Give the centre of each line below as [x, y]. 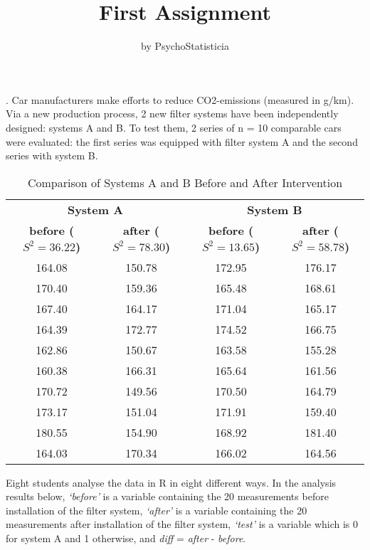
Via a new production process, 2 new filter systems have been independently [172, 113]
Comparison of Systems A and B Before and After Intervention [185, 182]
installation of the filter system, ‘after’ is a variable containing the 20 [157, 510]
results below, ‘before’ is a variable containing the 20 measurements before [167, 496]
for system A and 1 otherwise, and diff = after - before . [126, 538]
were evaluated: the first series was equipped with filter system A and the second [182, 141]
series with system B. [52, 155]
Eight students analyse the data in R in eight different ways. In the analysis [171, 482]
